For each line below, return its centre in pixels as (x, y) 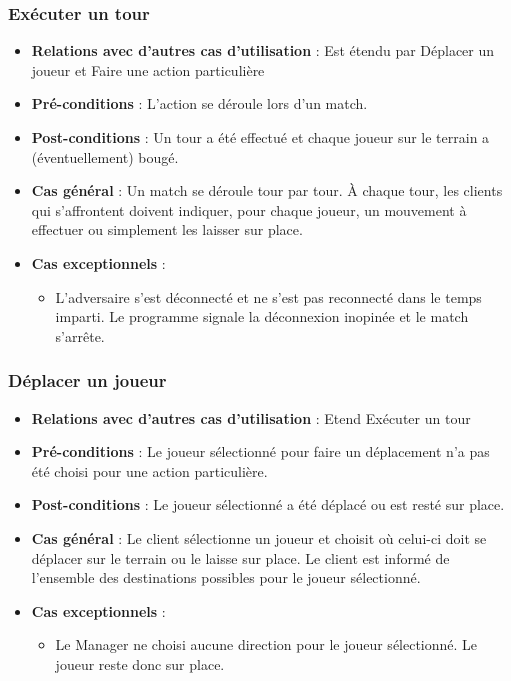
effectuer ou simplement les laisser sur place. (167, 229)
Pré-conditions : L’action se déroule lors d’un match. (199, 103)
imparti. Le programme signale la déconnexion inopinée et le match (262, 316)
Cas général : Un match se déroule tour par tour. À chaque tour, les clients (267, 190)
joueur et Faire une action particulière (148, 69)
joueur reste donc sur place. (140, 663)
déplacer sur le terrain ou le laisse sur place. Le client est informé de (240, 557)
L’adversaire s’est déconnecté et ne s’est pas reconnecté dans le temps (268, 296)
